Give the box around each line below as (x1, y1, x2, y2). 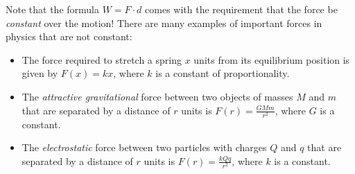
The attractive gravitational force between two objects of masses (21, 89, 293, 103)
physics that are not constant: (6, 29, 132, 44)
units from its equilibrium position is (193, 52, 350, 67)
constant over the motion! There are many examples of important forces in (6, 15, 322, 30)
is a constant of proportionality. (155, 66, 290, 80)
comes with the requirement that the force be (145, 2, 338, 16)
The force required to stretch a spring (21, 52, 182, 67)
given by (21, 66, 58, 80)
